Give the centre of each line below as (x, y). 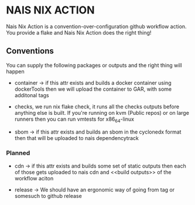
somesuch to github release (48, 196)
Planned (18, 153)
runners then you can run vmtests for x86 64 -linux (74, 119)
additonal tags (32, 95)
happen (15, 71)
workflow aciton (34, 178)
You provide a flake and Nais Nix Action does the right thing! (79, 32)
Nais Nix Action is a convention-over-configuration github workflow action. (96, 26)
